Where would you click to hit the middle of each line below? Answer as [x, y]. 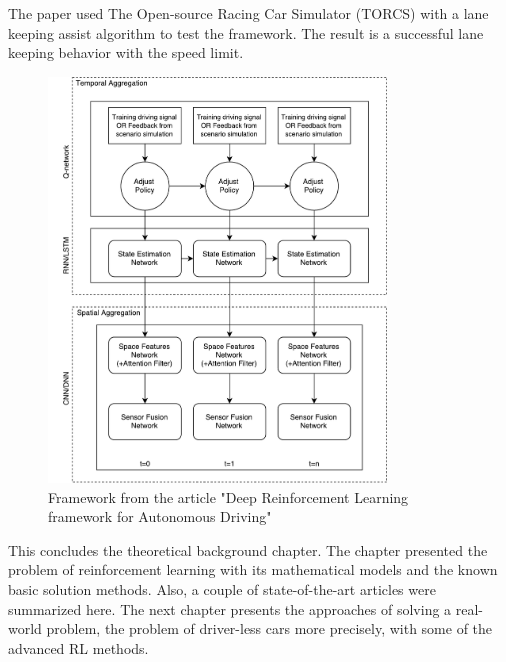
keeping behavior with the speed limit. [126, 52]
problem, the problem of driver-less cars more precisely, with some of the [269, 628]
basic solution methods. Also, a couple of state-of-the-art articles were [222, 588]
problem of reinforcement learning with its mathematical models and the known [253, 569]
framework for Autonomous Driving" [160, 516]
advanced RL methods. [78, 647]
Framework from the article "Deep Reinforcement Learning [228, 496]
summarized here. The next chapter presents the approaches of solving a [230, 608]
